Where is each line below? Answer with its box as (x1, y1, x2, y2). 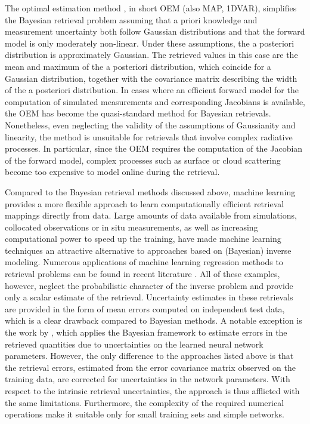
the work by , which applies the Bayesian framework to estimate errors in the (5, 326, 287, 339)
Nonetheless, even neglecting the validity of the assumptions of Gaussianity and (5, 118, 296, 131)
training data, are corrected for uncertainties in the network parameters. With (5, 373, 290, 385)
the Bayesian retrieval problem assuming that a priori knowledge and (5, 13, 258, 26)
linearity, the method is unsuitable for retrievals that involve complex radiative (5, 130, 293, 143)
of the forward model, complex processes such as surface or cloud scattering (5, 153, 281, 166)
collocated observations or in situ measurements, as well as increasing (5, 220, 258, 233)
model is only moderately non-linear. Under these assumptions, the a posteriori (5, 36, 294, 49)
